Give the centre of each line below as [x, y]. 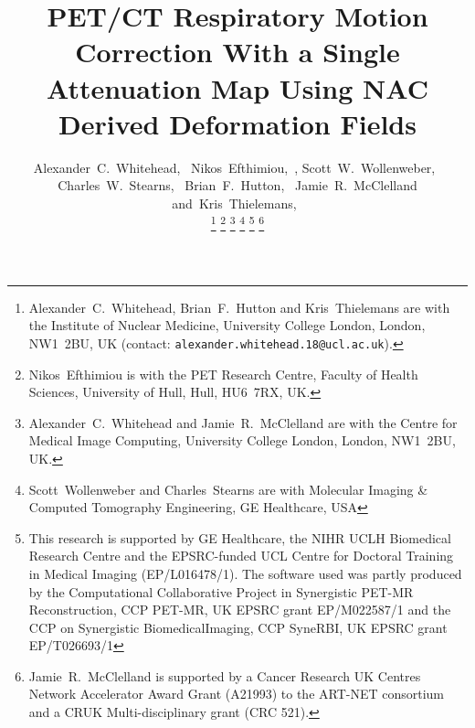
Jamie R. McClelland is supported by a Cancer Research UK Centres [225, 675]
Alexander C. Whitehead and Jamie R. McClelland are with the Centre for [243, 422]
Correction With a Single [237, 52]
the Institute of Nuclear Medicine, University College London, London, [227, 325]
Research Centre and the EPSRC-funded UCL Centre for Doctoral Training [241, 556]
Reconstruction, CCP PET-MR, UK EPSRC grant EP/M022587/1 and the [240, 610]
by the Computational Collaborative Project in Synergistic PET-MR [221, 591]
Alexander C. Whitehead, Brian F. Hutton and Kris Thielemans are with [239, 307]
